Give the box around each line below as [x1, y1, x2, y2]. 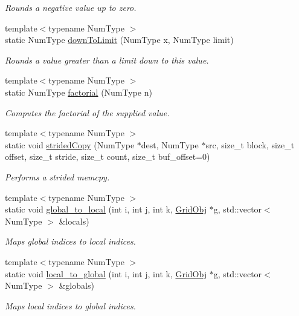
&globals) [59, 279, 94, 292]
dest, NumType [141, 138, 199, 151]
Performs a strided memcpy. [5, 170, 110, 183]
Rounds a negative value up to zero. [5, 1, 137, 13]
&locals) [59, 214, 89, 227]
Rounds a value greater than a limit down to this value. [5, 53, 209, 66]
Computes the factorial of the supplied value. [5, 106, 170, 119]
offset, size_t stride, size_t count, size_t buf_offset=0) [5, 150, 210, 163]
